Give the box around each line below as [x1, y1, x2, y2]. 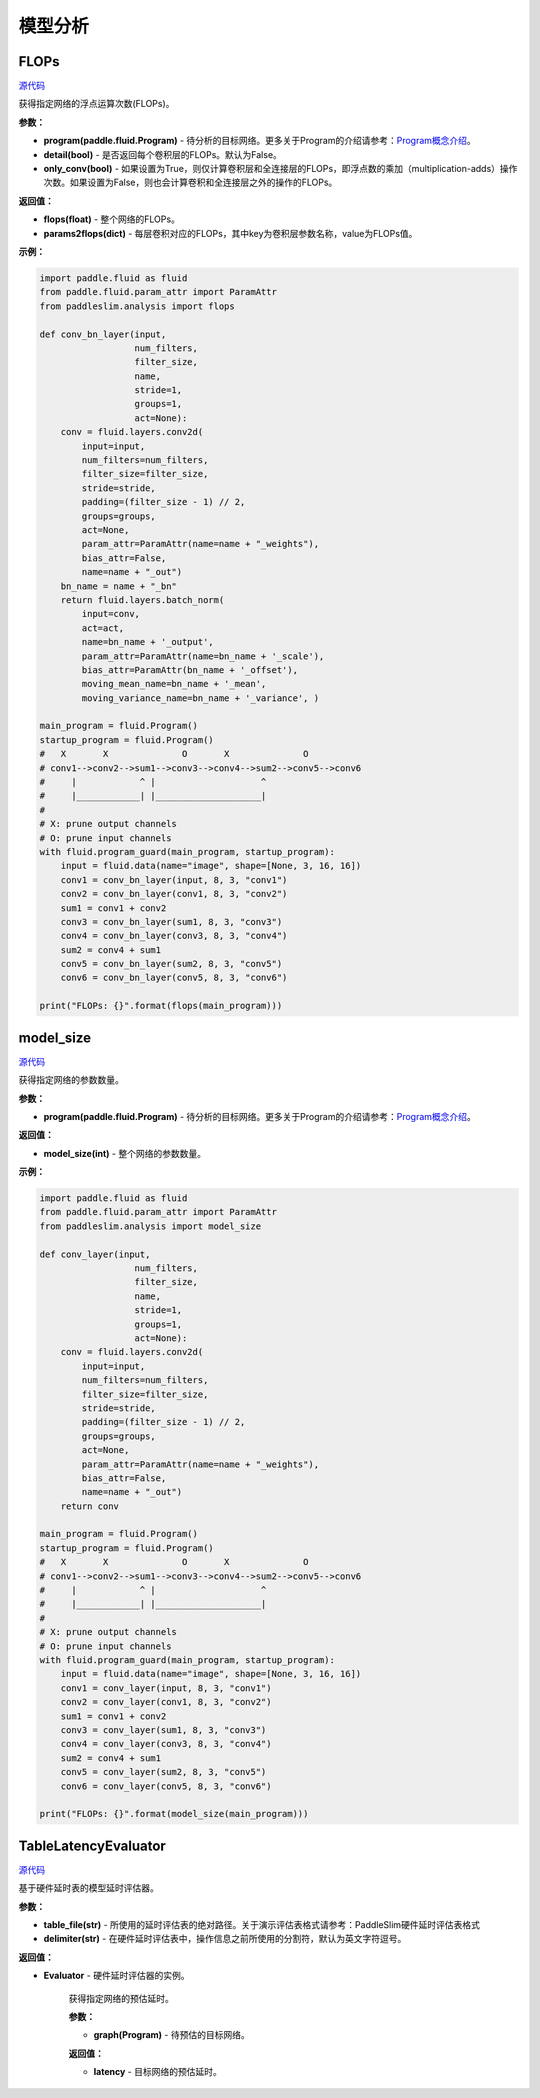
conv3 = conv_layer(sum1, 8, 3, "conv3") [60, 1724, 267, 1735]
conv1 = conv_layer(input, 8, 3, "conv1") [60, 1682, 272, 1694]
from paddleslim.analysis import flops [39, 300, 235, 312]
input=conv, [81, 608, 140, 620]
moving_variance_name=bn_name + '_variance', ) [81, 692, 320, 704]
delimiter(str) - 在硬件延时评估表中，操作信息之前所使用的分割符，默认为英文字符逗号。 [43, 1933, 407, 1945]
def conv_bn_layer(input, [39, 328, 167, 340]
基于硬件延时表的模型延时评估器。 [18, 1882, 159, 1894]
